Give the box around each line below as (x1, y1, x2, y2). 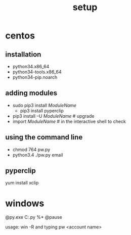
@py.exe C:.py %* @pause (5, 214, 62, 220)
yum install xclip (5, 180, 39, 186)
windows (5, 198, 45, 209)
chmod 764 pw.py (12, 146, 51, 153)
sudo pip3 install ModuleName (12, 102, 77, 108)
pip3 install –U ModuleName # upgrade (12, 113, 95, 119)
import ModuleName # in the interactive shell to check (12, 118, 126, 124)
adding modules (5, 89, 57, 98)
